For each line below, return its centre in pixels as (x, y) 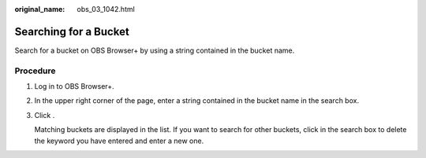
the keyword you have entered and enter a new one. (119, 141)
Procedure (35, 71)
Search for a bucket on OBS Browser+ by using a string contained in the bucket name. (155, 50)
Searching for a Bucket (72, 31)
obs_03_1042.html (106, 9)
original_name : (40, 9)
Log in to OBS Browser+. (74, 86)
